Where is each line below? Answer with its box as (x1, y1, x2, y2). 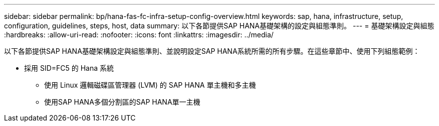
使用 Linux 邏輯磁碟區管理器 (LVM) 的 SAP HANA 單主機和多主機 (44, 81, 256, 89)
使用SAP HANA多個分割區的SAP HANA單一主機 (44, 98, 200, 106)
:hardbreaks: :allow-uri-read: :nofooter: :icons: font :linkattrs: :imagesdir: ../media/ (4, 30, 274, 39)
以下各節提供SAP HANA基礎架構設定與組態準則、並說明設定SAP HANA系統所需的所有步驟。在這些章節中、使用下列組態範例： (4, 47, 420, 55)
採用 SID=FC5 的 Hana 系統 (24, 64, 114, 72)
